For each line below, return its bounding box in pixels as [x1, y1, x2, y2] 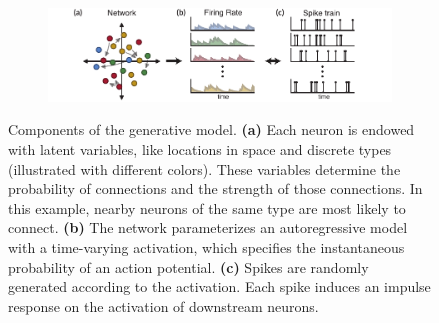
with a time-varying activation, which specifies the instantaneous [8, 236, 405, 257]
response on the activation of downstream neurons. [8, 295, 319, 316]
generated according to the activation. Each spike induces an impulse [8, 276, 431, 297]
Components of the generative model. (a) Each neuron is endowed [8, 119, 415, 140]
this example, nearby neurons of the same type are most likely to [8, 197, 406, 218]
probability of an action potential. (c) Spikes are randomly [8, 256, 369, 277]
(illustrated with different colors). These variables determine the [8, 158, 401, 179]
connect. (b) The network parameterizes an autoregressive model [8, 217, 408, 238]
